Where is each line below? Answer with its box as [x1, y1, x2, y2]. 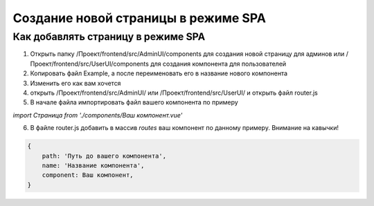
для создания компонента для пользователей [150, 59, 287, 68]
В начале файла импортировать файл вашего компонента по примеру [30, 98, 238, 106]
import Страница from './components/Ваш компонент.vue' [12, 111, 183, 119]
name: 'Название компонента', [42, 161, 145, 169]
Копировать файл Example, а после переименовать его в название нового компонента [30, 69, 287, 77]
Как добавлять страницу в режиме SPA [12, 30, 206, 43]
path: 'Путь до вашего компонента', [42, 152, 166, 160]
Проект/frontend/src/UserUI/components [30, 59, 149, 68]
